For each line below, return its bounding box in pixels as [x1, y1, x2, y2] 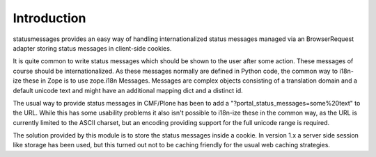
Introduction [13, 10, 86, 26]
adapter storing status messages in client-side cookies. [13, 44, 172, 52]
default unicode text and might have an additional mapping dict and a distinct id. [13, 86, 243, 94]
